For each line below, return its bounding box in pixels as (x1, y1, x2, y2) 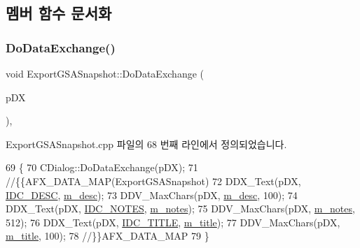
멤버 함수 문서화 (6, 2, 112, 24)
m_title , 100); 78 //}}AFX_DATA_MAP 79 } (6, 228, 209, 243)
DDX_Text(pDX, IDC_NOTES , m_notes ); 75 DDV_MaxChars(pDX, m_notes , (6, 201, 355, 216)
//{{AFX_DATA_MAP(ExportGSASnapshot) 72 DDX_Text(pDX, (6, 173, 301, 188)
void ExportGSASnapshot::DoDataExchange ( (6, 66, 205, 80)
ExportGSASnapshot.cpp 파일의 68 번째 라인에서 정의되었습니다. (6, 136, 287, 151)
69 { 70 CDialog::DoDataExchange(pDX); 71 (6, 160, 198, 175)
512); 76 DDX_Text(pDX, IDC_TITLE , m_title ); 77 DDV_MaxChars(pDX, (6, 214, 340, 229)
